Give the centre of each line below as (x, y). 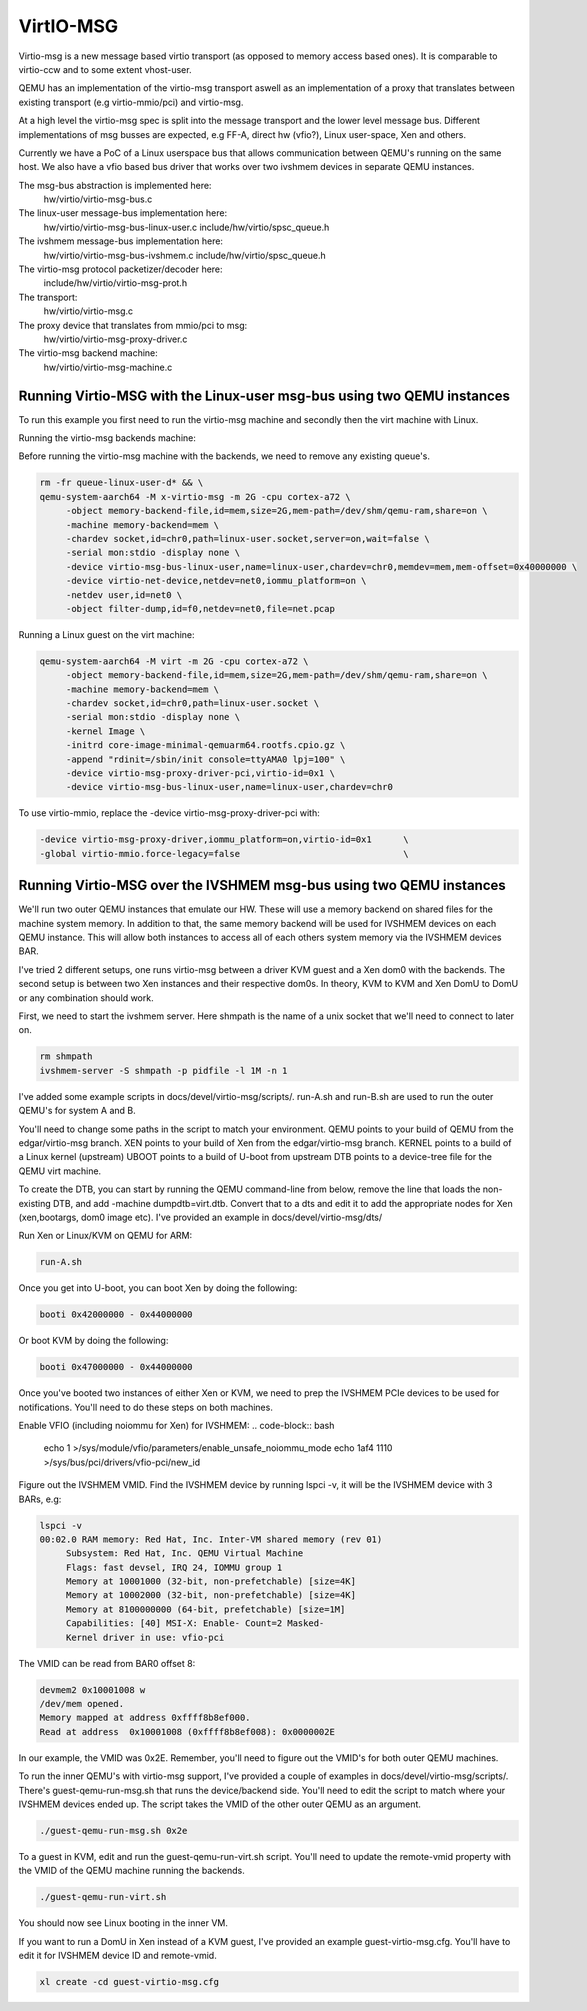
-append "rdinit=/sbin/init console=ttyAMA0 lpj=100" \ (205, 759)
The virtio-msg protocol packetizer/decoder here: (121, 269)
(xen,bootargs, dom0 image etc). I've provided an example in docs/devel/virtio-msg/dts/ (200, 1217)
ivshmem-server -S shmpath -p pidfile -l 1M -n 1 (163, 1070)
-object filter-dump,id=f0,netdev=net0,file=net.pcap (200, 608)
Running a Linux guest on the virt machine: (106, 634)
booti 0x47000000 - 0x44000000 (116, 1367)
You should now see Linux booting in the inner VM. (123, 1923)
